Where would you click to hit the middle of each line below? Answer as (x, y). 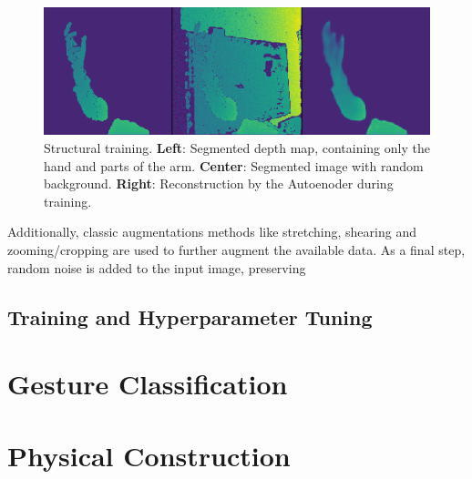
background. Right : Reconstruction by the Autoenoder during (219, 183)
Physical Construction (149, 455)
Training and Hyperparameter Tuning (190, 316)
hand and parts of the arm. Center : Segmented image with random (234, 165)
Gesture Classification (148, 384)
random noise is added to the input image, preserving (157, 267)
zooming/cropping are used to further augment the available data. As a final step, (236, 250)
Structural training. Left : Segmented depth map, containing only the (237, 148)
